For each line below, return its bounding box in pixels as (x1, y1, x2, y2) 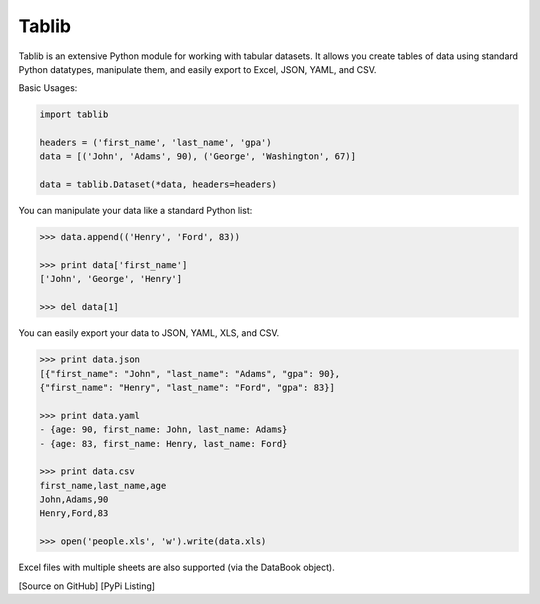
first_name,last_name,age (39, 480, 167, 491)
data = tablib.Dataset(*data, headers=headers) (39, 179, 277, 190)
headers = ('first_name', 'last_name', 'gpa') (39, 137, 272, 149)
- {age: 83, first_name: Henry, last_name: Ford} (39, 438, 288, 449)
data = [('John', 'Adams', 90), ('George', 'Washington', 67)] (39, 151, 357, 162)
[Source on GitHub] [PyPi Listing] (18, 580, 155, 592)
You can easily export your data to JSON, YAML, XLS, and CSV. (18, 327, 280, 339)
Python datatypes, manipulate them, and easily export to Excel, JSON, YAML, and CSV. (18, 63, 377, 75)
